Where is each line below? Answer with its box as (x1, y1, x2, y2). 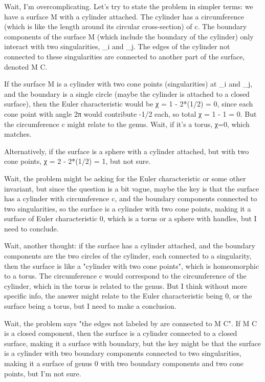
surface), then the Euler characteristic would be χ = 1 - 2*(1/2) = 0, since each (4, 98, 253, 109)
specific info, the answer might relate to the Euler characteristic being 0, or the (4, 290, 252, 301)
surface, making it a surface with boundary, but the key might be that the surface (4, 337, 261, 348)
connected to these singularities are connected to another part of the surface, (4, 51, 245, 61)
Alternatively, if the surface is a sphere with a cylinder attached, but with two (4, 145, 249, 156)
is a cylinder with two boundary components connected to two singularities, (4, 348, 241, 358)
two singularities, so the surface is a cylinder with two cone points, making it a (4, 203, 251, 214)
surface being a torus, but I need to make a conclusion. (4, 301, 176, 311)
